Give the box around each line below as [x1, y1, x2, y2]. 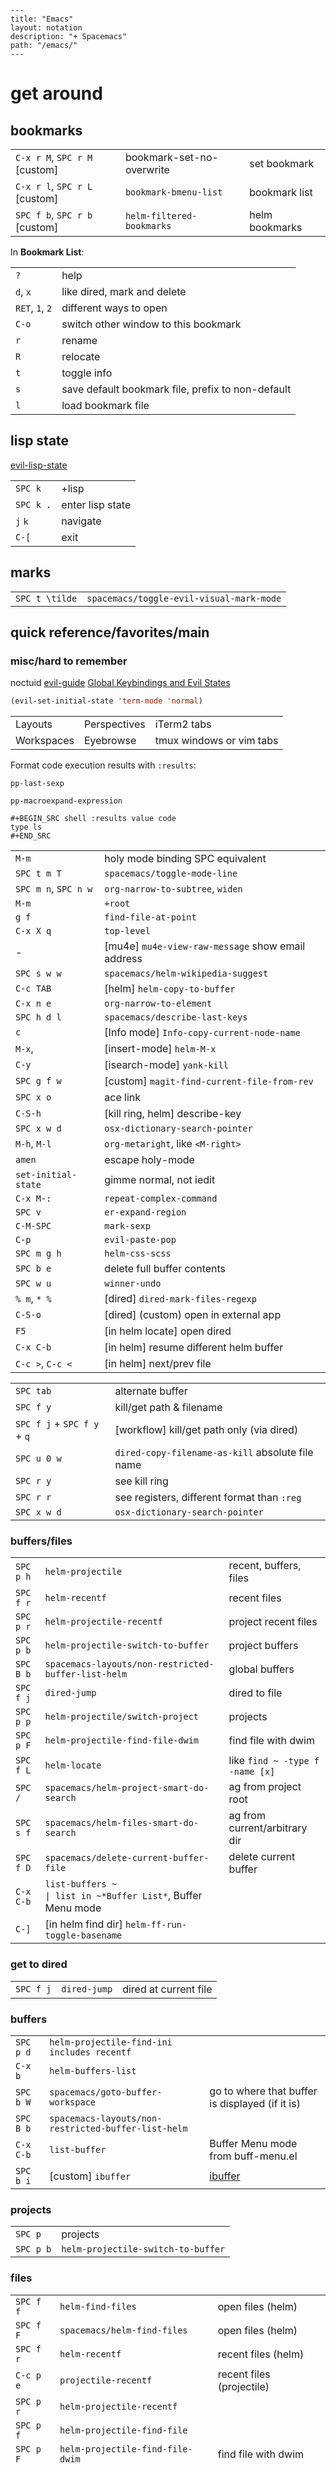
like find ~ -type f [228, 1754, 320, 1768]
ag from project [228, 1780, 302, 1794]
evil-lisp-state [10, 459, 68, 471]
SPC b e [15, 1263, 52, 1275]
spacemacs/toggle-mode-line [104, 868, 238, 880]
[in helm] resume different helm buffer [104, 1341, 284, 1355]
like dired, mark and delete [61, 285, 187, 298]
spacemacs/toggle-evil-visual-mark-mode [86, 592, 282, 604]
